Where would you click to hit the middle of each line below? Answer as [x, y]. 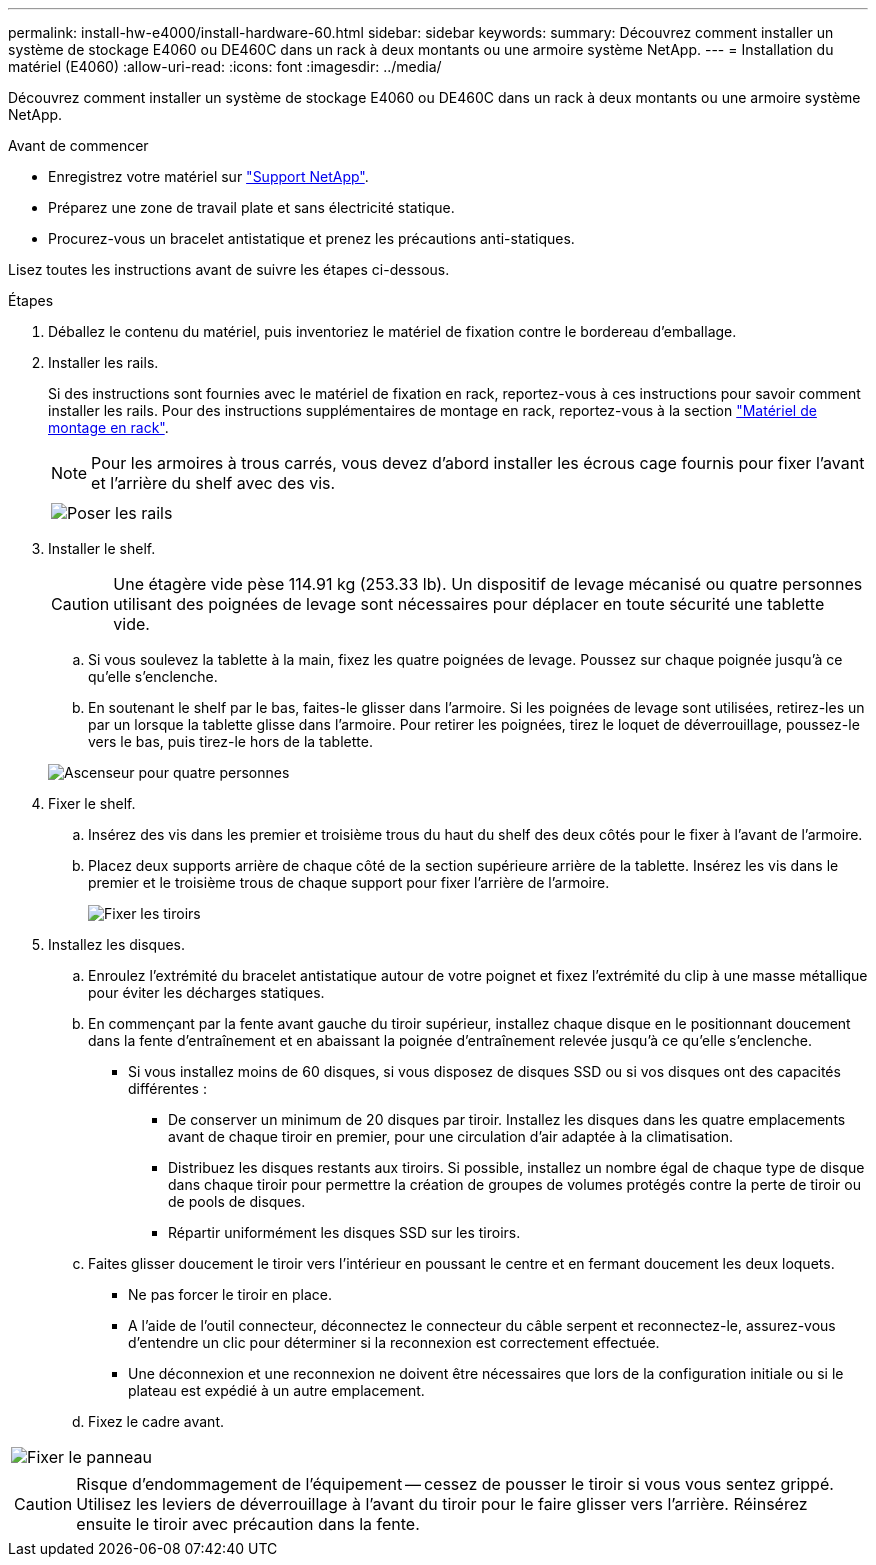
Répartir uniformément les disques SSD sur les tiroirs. [344, 1232]
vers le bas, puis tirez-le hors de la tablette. [230, 741]
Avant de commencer [78, 145]
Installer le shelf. [102, 548]
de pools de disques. [237, 1201]
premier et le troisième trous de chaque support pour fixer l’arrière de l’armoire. [349, 882]
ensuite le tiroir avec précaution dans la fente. [248, 1524]
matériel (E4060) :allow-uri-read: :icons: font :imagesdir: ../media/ [225, 66]
